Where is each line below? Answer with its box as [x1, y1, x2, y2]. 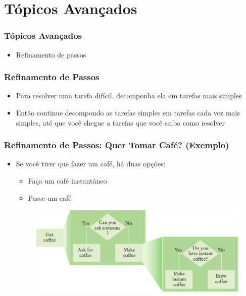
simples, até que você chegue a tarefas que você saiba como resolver [16, 117, 225, 128]
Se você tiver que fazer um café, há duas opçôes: [16, 158, 166, 169]
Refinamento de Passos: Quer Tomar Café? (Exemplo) [4, 139, 229, 151]
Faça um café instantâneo [28, 175, 107, 186]
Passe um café [28, 192, 72, 203]
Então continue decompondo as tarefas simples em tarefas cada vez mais [16, 107, 240, 117]
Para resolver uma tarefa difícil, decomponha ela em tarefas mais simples [16, 90, 242, 101]
